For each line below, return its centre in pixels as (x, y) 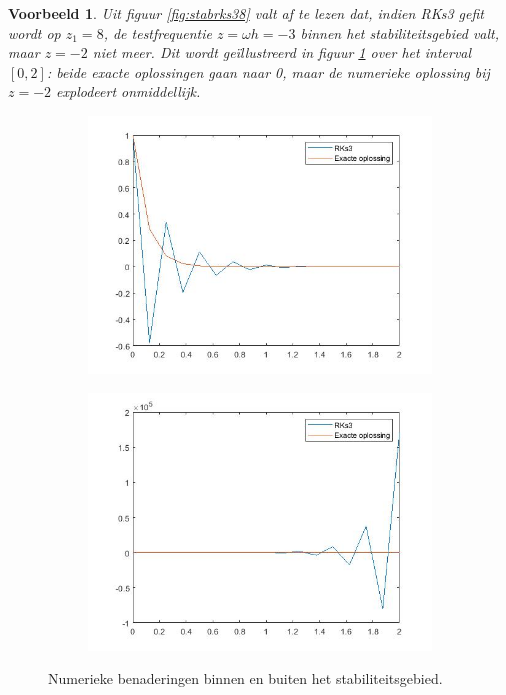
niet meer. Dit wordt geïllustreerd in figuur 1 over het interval (282, 52)
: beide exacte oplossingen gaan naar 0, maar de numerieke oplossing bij (268, 71)
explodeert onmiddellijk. (128, 91)
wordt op (34, 32)
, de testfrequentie (157, 32)
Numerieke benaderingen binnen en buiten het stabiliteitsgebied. (245, 678)
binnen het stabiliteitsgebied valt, (400, 32)
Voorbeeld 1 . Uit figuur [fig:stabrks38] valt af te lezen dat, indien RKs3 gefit (246, 13)
